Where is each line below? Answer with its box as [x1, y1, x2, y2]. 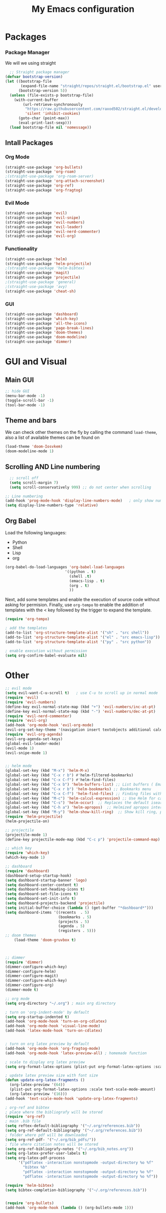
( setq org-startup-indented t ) [5, 1014, 70, 1020]
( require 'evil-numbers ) [5, 700, 56, 704]
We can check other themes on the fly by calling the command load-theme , [5, 429, 158, 435]
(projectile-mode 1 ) [5, 832, 48, 837]
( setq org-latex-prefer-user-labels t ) [5, 1151, 87, 1156]
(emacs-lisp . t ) [69, 578, 105, 583]
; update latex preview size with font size [5, 1073, 98, 1078]
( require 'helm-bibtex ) [5, 1183, 54, 1188]
